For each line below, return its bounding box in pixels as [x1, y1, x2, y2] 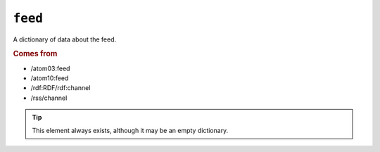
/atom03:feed [30, 64, 70, 72]
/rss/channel [30, 94, 68, 102]
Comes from [13, 49, 58, 59]
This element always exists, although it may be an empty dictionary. [32, 126, 229, 134]
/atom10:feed [30, 74, 69, 82]
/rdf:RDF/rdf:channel [30, 84, 91, 92]
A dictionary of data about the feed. [13, 35, 117, 44]
